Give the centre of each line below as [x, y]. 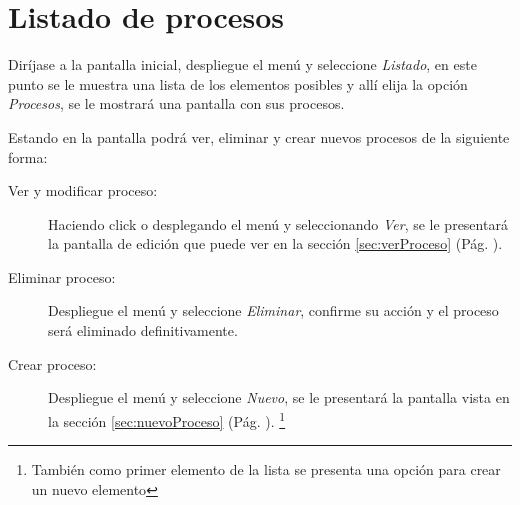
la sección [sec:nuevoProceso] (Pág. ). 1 [167, 419]
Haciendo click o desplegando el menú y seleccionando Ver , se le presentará [278, 223]
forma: [28, 156]
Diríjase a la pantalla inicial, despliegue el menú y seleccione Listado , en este [242, 64]
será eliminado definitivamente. [143, 330]
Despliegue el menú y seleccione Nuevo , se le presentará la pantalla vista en [279, 397]
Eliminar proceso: [62, 276]
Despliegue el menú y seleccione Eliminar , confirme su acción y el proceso [273, 310]
